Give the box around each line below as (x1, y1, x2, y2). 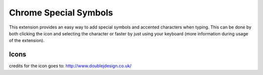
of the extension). (9, 38, 45, 44)
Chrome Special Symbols (9, 7, 113, 18)
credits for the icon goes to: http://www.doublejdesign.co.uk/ (9, 63, 131, 69)
